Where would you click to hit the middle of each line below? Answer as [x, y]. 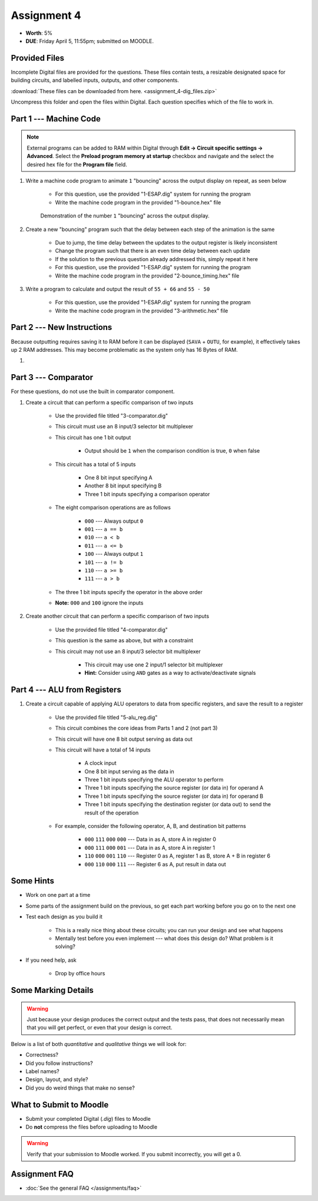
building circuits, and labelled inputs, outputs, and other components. [95, 80]
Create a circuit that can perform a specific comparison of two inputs [110, 402]
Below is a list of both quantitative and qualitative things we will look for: [99, 1044]
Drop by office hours [80, 974]
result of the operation [112, 813]
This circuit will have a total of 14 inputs [103, 750]
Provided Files [38, 58]
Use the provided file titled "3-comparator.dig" [112, 416]
